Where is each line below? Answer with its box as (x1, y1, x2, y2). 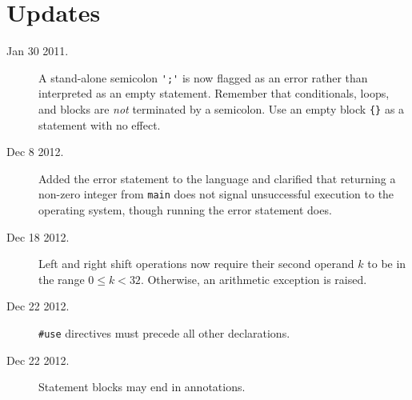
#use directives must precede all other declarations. (38, 325, 290, 342)
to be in (367, 255, 406, 272)
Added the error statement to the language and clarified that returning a (38, 170, 396, 186)
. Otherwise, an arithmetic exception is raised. (140, 270, 367, 287)
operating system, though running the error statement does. (38, 202, 332, 218)
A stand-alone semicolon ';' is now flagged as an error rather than (38, 69, 368, 86)
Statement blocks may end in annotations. (38, 378, 246, 395)
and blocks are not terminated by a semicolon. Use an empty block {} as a (38, 100, 405, 117)
